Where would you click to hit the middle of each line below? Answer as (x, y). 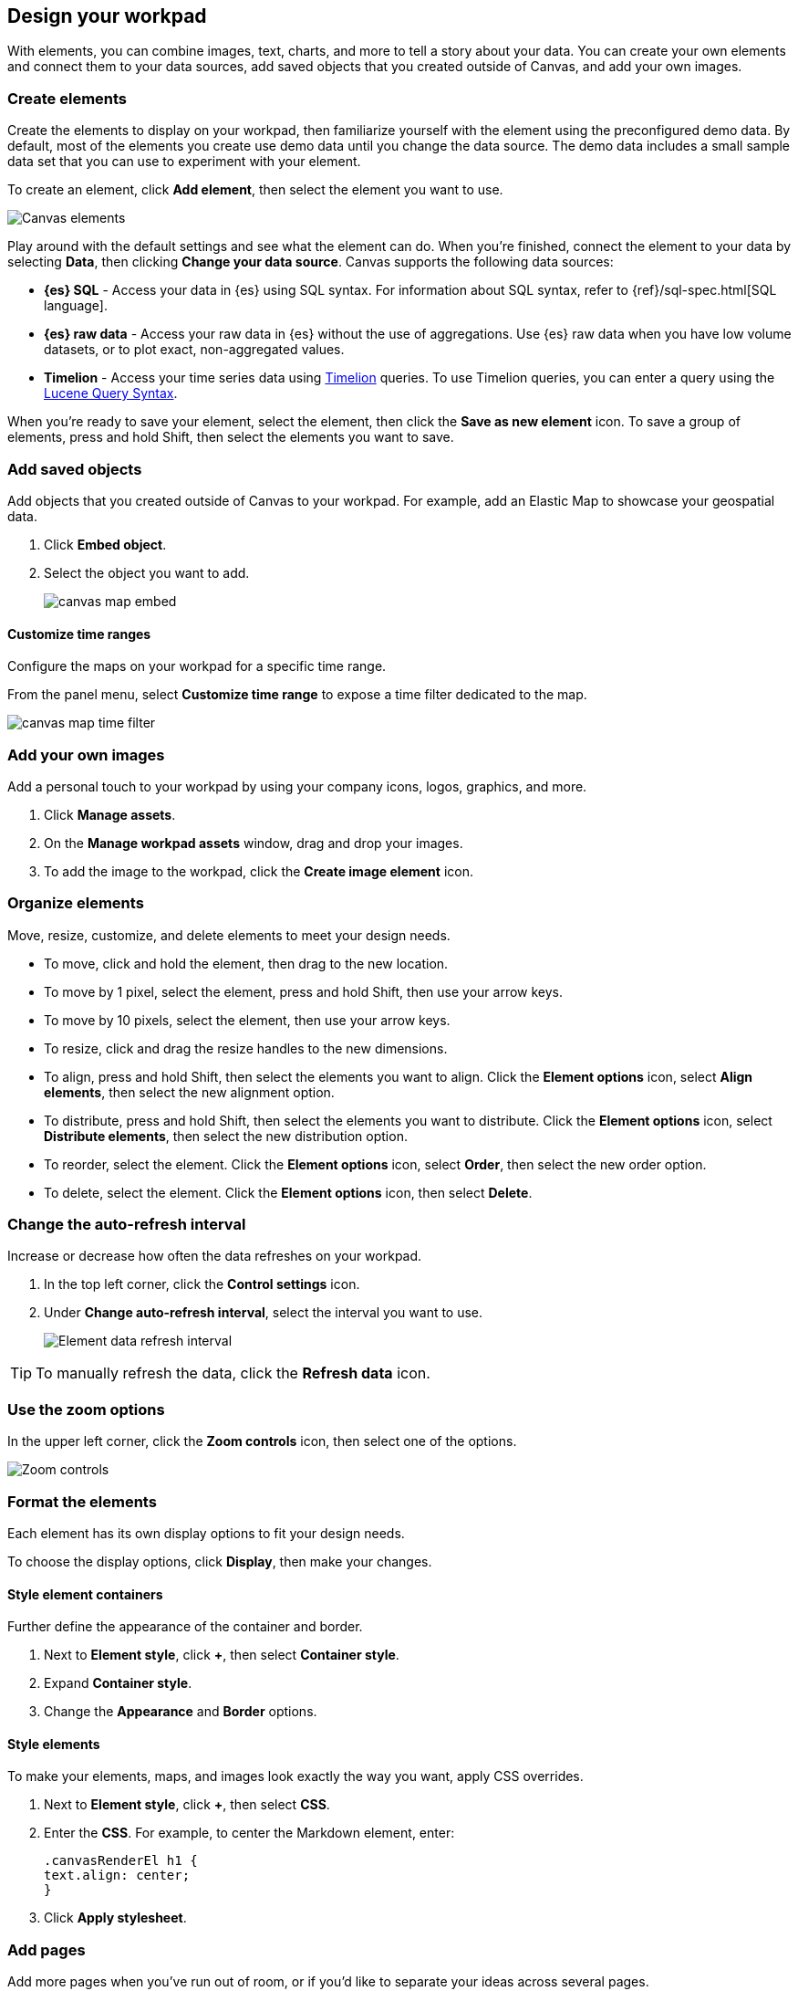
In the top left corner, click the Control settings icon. (202, 1284)
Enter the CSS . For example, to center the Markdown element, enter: (249, 1833)
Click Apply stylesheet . (115, 1918)
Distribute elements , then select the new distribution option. (226, 1136)
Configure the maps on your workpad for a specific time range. (197, 666)
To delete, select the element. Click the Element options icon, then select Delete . (288, 1192)
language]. (76, 306)
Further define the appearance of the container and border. (185, 1627)
